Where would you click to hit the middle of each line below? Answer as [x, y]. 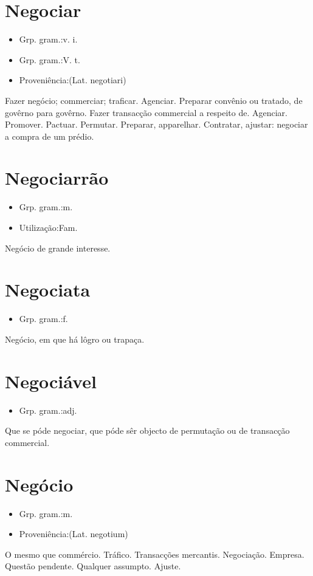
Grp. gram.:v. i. [48, 39]
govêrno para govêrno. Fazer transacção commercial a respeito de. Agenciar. [146, 112]
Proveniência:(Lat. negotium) [74, 534]
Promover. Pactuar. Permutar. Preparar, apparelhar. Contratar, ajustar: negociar [156, 124]
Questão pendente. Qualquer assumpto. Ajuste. [93, 566]
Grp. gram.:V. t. [50, 59]
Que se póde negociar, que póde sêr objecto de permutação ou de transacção [147, 430]
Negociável [51, 381]
